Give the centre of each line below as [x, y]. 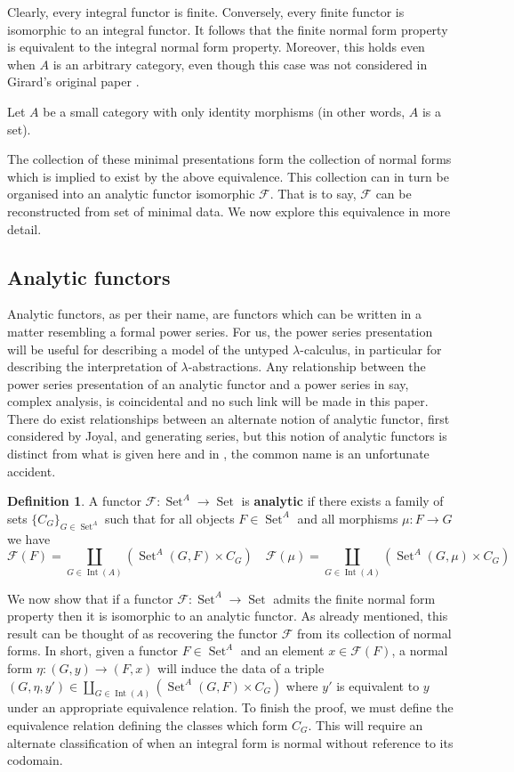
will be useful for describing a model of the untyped [148, 349]
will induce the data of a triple [241, 667]
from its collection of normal [374, 633]
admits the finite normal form [354, 598]
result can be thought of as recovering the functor [143, 633]
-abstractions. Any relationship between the [307, 366]
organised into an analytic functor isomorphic [131, 194]
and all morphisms [348, 518]
